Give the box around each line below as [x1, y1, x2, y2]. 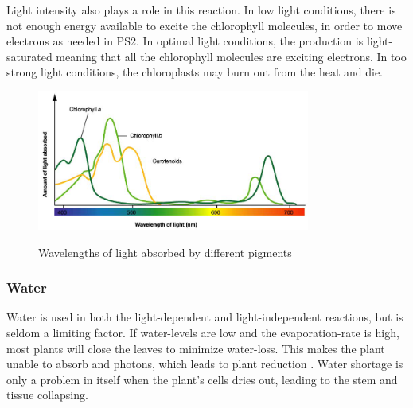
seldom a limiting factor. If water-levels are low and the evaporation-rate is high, [6, 324, 399, 340]
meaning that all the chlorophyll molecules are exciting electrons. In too [56, 48, 407, 64]
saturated [6, 48, 53, 64]
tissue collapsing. [6, 387, 88, 403]
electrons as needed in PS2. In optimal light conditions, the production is [6, 33, 364, 49]
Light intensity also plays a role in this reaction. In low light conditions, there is [6, 2, 396, 17]
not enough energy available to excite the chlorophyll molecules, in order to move [6, 17, 403, 33]
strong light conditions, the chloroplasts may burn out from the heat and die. [6, 64, 384, 80]
